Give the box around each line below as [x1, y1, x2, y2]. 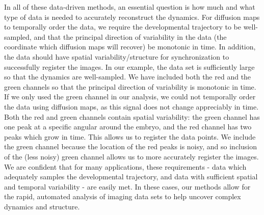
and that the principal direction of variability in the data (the [34, 31, 227, 42]
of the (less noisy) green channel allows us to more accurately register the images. [4, 151, 259, 162]
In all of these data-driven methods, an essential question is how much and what [4, 2, 255, 12]
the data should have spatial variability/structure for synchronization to [4, 51, 229, 62]
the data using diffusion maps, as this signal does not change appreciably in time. [4, 101, 259, 112]
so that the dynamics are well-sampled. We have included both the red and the [4, 71, 251, 82]
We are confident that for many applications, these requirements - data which [4, 161, 247, 172]
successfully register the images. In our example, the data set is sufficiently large [4, 61, 255, 72]
